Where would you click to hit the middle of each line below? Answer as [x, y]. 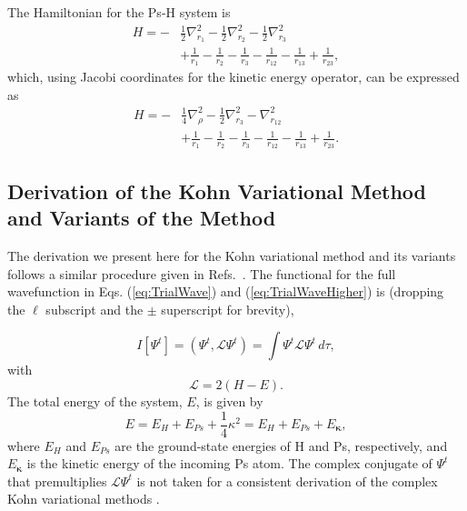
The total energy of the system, [95, 401]
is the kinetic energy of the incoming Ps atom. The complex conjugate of [229, 463]
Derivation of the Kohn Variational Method [217, 190]
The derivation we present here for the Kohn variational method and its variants [232, 255]
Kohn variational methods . [84, 499]
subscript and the [94, 309]
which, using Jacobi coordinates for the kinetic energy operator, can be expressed [233, 77]
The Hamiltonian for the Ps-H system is [119, 12]
